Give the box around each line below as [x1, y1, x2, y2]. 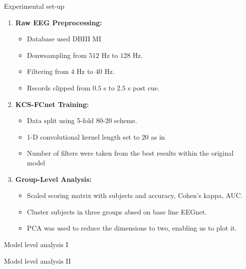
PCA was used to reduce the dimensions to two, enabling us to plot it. [27, 223, 237, 233]
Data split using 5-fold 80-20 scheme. [27, 115, 137, 126]
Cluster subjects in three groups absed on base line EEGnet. [27, 206, 207, 216]
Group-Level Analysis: [15, 174, 92, 184]
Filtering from [27, 66, 69, 76]
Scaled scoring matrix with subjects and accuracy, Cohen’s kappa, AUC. [27, 190, 243, 200]
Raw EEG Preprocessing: [15, 17, 102, 27]
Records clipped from [27, 82, 90, 92]
